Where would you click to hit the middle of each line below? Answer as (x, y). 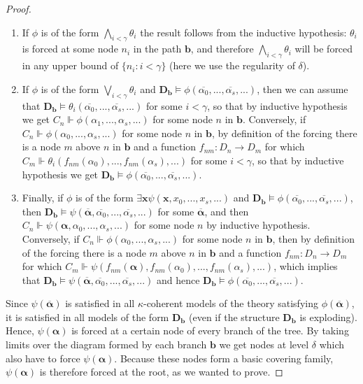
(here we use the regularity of (232, 65)
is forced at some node (70, 49)
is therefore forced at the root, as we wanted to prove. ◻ (161, 372)
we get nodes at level (264, 344)
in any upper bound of (70, 65)
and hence (178, 279)
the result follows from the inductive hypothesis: (243, 32)
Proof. (19, 8)
